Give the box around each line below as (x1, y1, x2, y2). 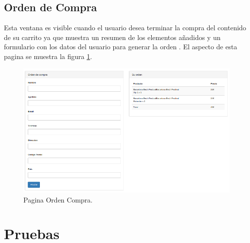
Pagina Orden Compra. (23, 194, 93, 204)
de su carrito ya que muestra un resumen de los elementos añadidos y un (4, 32, 221, 42)
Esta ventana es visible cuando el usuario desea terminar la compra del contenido (4, 22, 247, 33)
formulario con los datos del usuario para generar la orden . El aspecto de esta (4, 41, 237, 52)
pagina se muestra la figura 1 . (4, 51, 92, 61)
